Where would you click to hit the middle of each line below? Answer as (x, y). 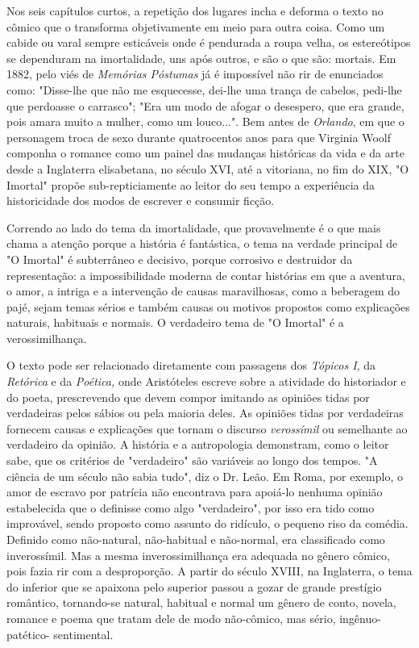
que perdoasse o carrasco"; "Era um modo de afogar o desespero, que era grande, (205, 105)
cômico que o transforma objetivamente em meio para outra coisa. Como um (196, 26)
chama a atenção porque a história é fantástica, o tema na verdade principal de (202, 243)
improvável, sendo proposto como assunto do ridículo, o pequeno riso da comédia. (207, 523)
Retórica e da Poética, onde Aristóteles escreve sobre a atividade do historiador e (206, 381)
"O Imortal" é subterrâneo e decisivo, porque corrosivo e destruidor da (180, 259)
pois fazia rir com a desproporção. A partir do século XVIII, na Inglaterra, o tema (209, 571)
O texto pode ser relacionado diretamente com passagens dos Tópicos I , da (191, 365)
